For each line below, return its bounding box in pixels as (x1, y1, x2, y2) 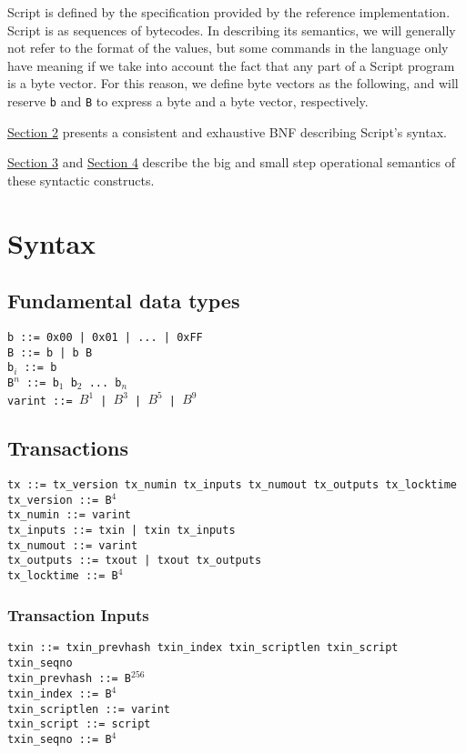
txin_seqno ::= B (7, 733, 112, 747)
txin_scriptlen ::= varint (7, 702, 170, 716)
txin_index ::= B (7, 688, 112, 701)
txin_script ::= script (7, 718, 151, 731)
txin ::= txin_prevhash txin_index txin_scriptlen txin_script (7, 640, 399, 654)
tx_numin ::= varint (7, 508, 132, 522)
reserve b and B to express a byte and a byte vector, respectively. (7, 91, 369, 110)
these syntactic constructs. (7, 170, 155, 189)
